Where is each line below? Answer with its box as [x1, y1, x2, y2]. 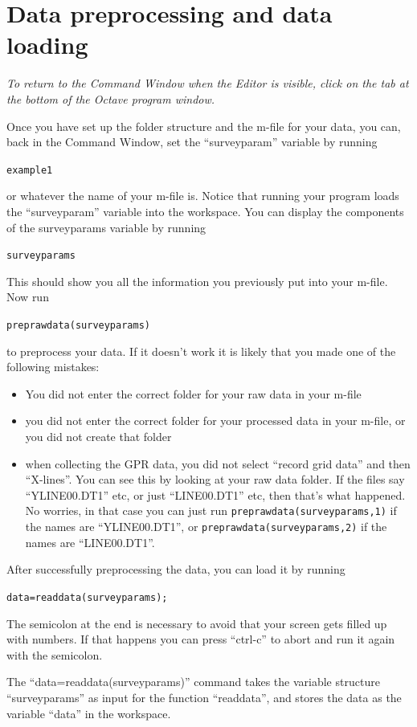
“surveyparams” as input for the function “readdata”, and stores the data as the [6, 688, 402, 705]
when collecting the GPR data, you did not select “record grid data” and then [25, 455, 411, 472]
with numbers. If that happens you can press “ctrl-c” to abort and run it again [6, 631, 395, 647]
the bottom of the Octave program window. [6, 90, 215, 107]
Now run [6, 288, 49, 305]
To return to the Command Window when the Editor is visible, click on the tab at [6, 75, 409, 92]
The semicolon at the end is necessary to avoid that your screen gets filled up [6, 615, 387, 631]
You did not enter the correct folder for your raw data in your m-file [25, 385, 362, 402]
